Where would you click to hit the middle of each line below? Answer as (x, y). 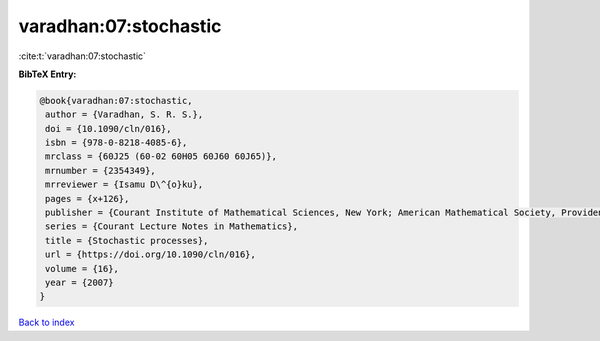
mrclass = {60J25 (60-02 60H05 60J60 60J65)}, (161, 156)
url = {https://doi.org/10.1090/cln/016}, (151, 254)
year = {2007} (79, 282)
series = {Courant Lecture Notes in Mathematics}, (172, 226)
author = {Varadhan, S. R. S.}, (124, 114)
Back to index (46, 322)
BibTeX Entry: (47, 74)
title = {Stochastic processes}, (127, 240)
